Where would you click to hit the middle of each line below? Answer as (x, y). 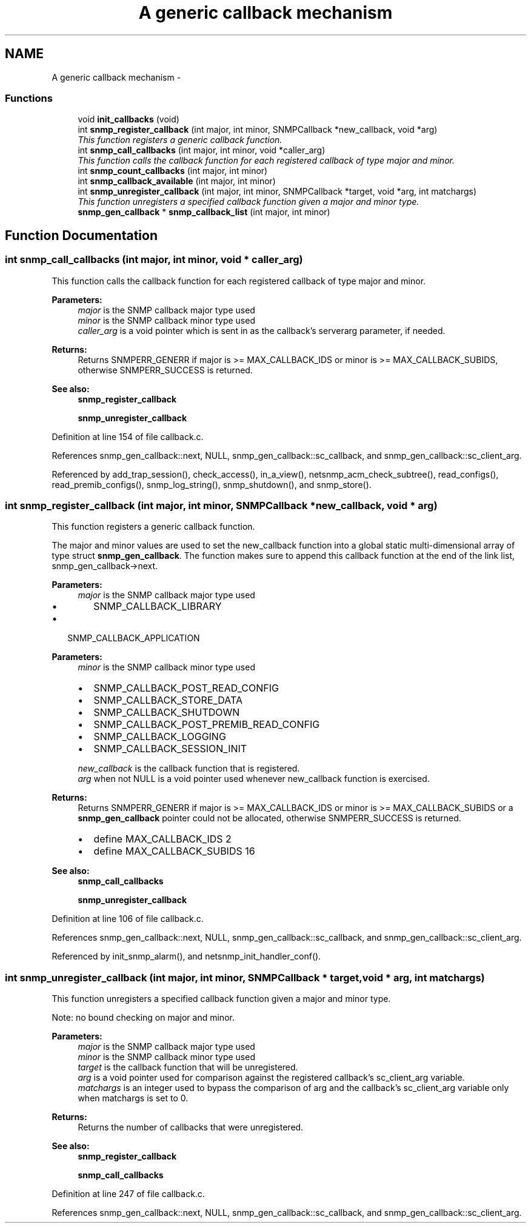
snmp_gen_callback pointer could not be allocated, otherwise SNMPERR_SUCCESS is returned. (269, 818)
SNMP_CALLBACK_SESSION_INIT (170, 749)
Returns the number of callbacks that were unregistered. (191, 1127)
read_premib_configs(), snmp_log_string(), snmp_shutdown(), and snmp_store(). (212, 484)
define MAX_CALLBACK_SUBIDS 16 (174, 851)
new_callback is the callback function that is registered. (189, 769)
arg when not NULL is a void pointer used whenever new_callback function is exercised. (254, 779)
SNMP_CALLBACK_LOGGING (160, 737)
